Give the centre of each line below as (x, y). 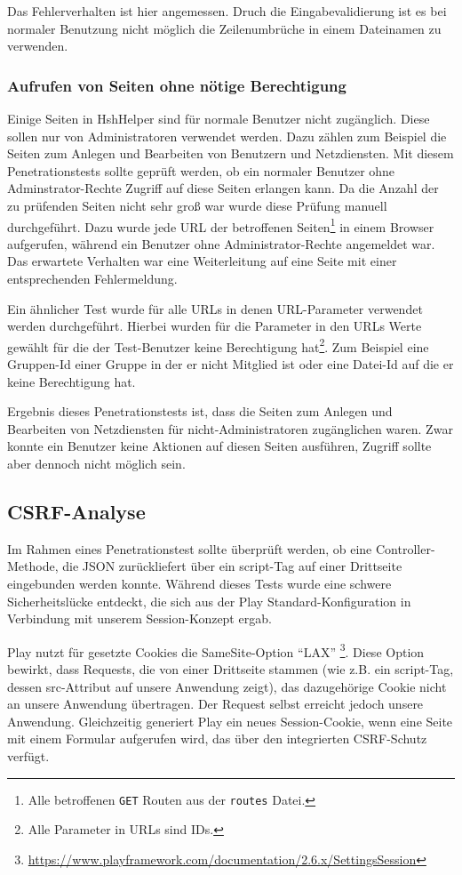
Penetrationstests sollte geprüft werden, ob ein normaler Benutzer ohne (201, 170)
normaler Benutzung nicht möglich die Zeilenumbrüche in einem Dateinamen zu (224, 28)
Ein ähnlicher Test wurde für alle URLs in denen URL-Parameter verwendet (215, 308)
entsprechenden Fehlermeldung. (92, 278)
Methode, (33, 566)
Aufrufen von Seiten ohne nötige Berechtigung (177, 85)
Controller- (406, 548)
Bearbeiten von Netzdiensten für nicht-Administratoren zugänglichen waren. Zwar (230, 428)
